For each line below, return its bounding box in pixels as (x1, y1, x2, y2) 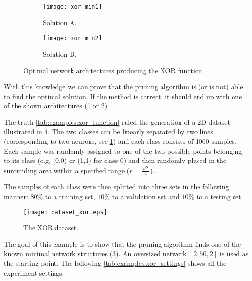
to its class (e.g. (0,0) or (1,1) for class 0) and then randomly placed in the (4, 155, 227, 165)
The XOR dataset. (23, 222, 79, 233)
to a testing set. (196, 191, 243, 201)
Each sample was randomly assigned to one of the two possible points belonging (4, 145, 242, 156)
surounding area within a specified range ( (4, 165, 130, 175)
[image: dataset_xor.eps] (23, 208, 107, 216)
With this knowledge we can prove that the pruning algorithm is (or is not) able (4, 81, 243, 92)
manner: (4, 191, 28, 201)
